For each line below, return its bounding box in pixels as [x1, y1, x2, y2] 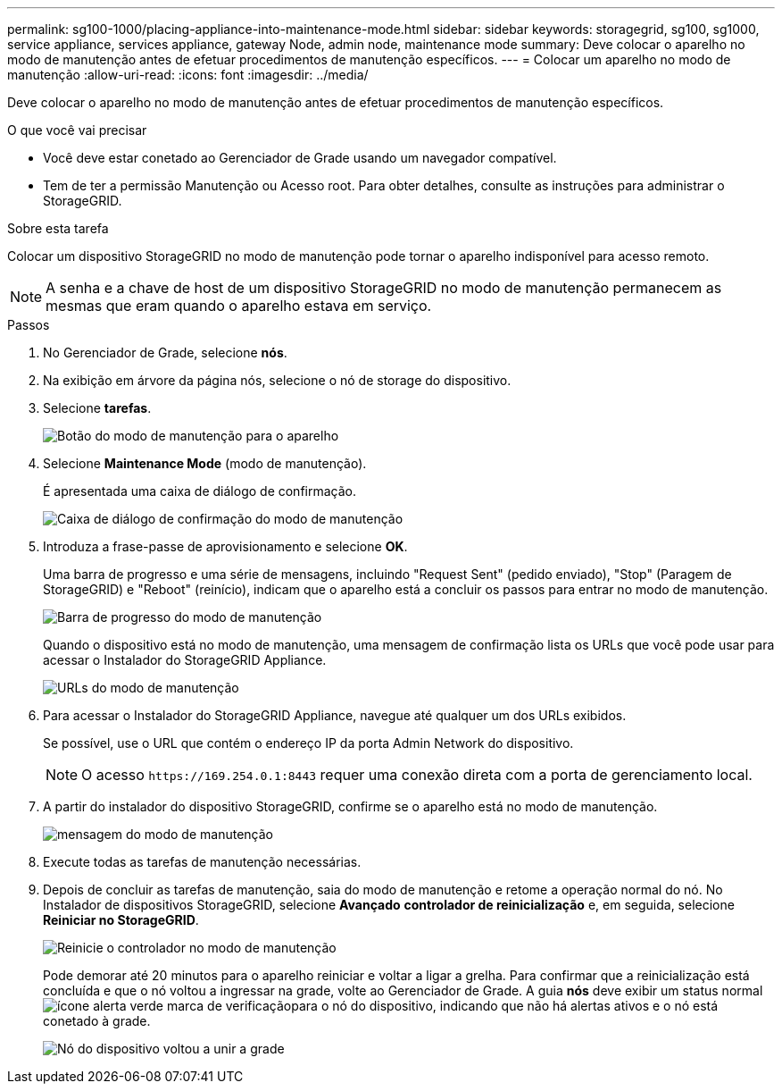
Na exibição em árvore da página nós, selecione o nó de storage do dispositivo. [43, 373, 512, 388]
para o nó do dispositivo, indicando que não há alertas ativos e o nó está [291, 998, 719, 1013]
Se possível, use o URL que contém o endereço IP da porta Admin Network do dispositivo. [43, 735, 574, 751]
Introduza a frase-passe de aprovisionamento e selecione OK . [43, 539, 408, 554]
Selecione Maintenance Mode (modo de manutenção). [43, 456, 367, 471]
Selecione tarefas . [43, 400, 152, 415]
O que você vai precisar [7, 122, 147, 138]
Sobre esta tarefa [7, 221, 109, 236]
